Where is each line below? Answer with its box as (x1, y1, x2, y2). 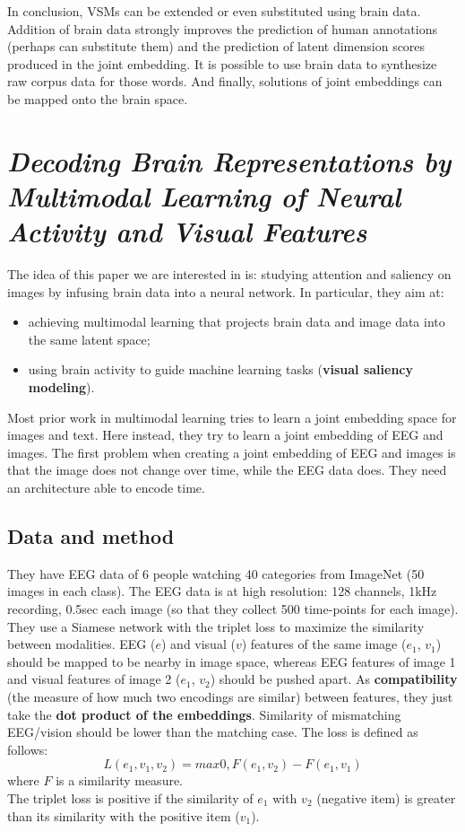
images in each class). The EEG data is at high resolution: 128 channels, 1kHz (7, 582, 437, 600)
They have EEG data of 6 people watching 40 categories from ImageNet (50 (7, 564, 425, 582)
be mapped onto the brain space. (7, 89, 188, 108)
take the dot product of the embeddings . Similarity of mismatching (7, 705, 401, 723)
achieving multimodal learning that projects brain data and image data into (28, 312, 445, 331)
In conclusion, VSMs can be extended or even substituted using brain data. (7, 2, 421, 20)
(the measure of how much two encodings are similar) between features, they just (7, 687, 453, 705)
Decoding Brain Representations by (7, 142, 452, 180)
